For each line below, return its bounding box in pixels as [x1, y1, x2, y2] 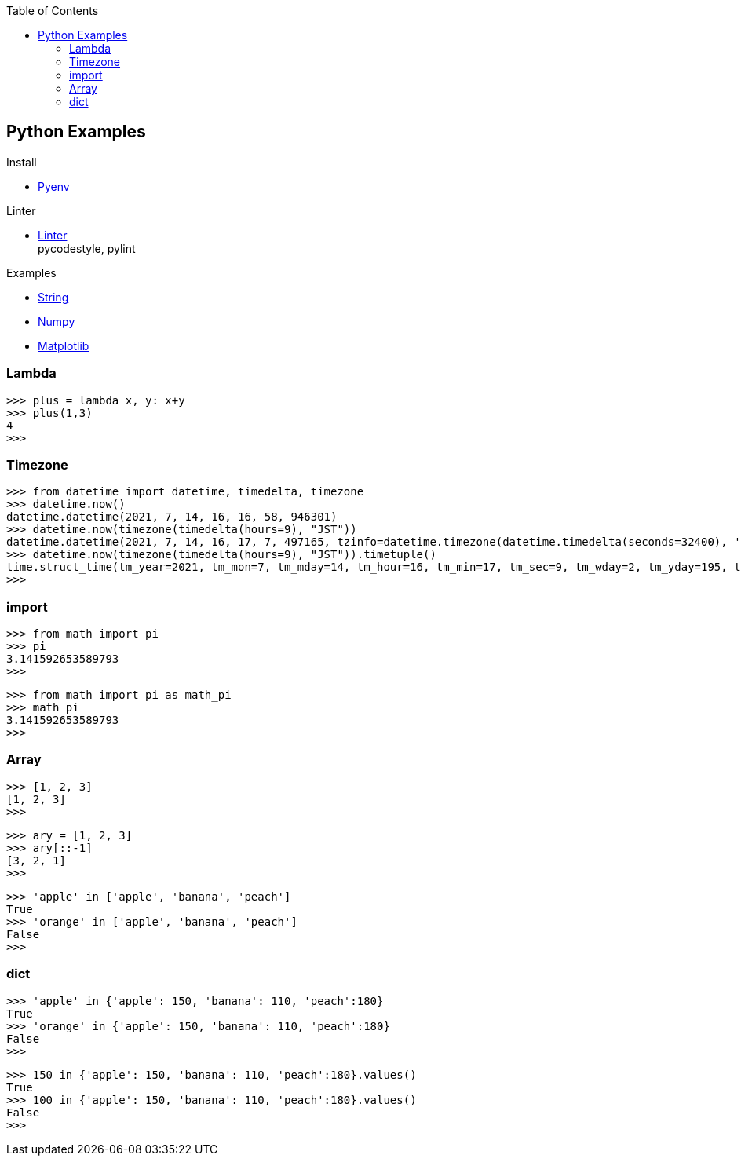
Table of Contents [6, 4, 99, 17]
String [38, 290, 69, 304]
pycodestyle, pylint [38, 241, 136, 255]
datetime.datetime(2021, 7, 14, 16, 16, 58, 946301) [6, 510, 338, 524]
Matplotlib [38, 338, 89, 353]
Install [6, 155, 37, 169]
